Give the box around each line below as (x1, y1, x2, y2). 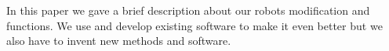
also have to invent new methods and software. (6, 32, 231, 49)
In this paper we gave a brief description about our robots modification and (6, 2, 370, 18)
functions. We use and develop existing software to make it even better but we (6, 17, 383, 33)
